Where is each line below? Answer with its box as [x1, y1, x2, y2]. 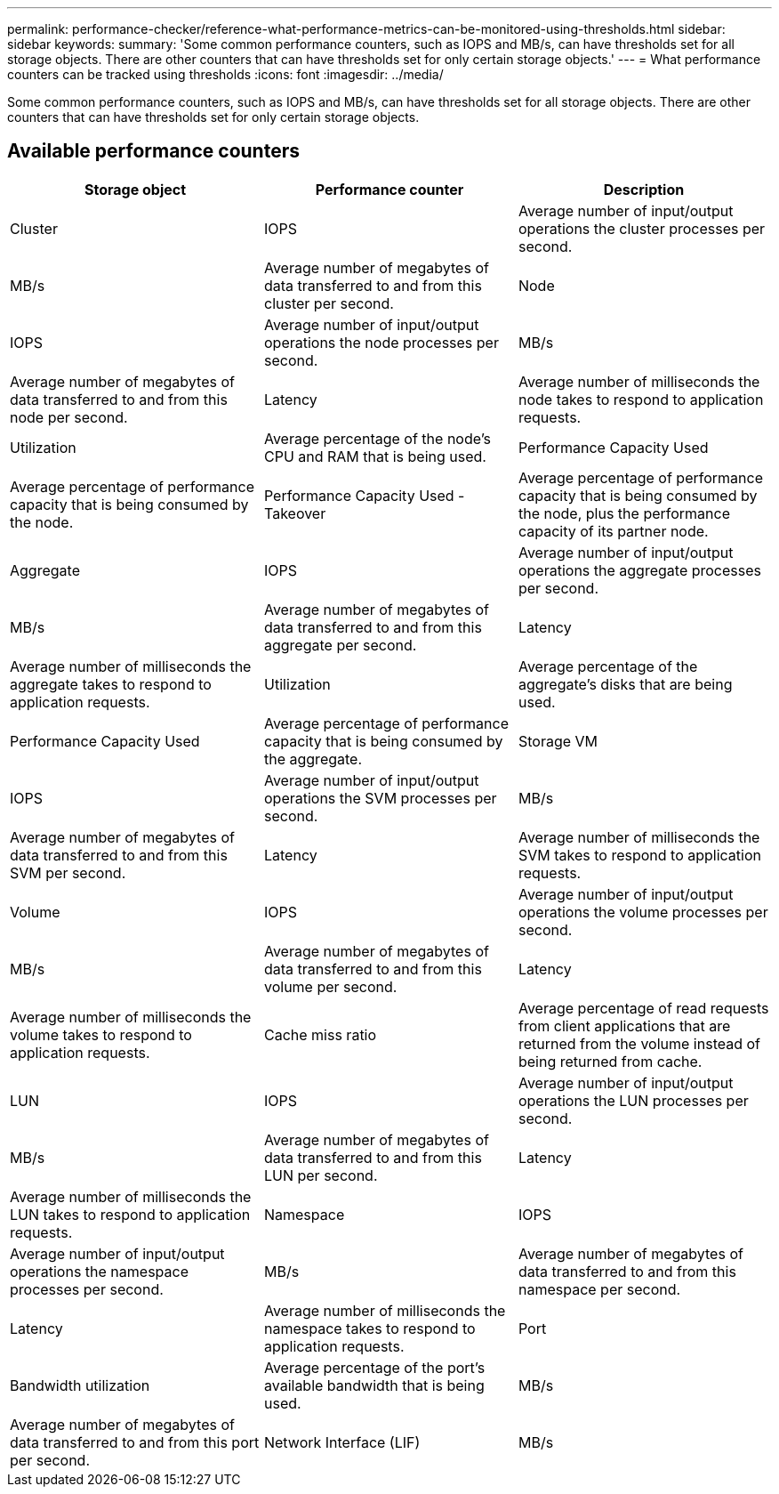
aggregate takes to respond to [10, 674, 212, 693]
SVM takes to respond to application [518, 845, 761, 864]
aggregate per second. [263, 635, 417, 654]
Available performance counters [7, 140, 300, 163]
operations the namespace [10, 1262, 189, 1280]
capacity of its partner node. [518, 521, 709, 540]
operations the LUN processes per [518, 1091, 749, 1110]
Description [603, 180, 685, 198]
